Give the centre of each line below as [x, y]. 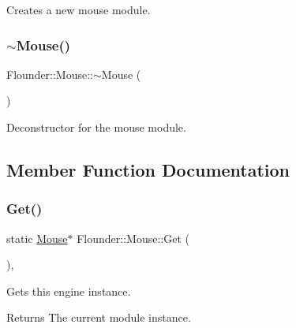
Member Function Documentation [148, 169]
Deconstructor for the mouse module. [96, 127]
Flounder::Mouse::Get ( [133, 238]
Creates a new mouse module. [79, 9]
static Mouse [37, 238]
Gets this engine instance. [69, 291]
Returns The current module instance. [99, 317]
